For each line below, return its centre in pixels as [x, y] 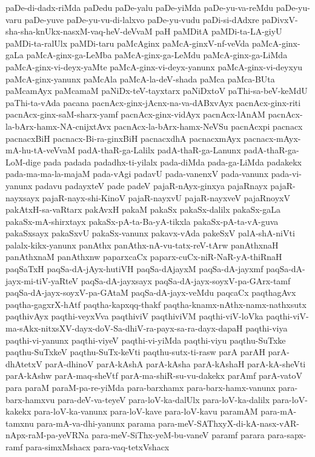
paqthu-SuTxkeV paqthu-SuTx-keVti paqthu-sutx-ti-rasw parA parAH [135, 352]
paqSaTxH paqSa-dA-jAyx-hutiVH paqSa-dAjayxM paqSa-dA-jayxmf [134, 269]
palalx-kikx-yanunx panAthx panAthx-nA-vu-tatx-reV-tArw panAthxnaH [142, 245]
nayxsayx [23, 197]
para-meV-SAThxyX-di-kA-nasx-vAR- [229, 423]
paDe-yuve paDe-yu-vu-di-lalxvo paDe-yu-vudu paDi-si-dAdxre [142, 19]
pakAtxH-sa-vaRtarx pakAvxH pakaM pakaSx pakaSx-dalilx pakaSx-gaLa [143, 209]
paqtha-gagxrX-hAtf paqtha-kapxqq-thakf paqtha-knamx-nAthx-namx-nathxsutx [156, 304]
